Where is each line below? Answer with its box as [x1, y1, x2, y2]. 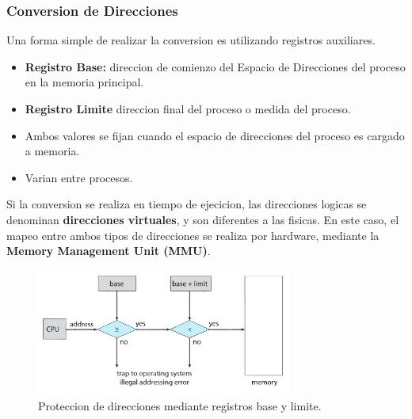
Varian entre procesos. [25, 169, 133, 185]
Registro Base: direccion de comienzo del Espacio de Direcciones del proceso [25, 58, 406, 74]
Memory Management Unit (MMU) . [6, 242, 211, 259]
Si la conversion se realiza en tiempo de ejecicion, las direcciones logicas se [6, 196, 367, 212]
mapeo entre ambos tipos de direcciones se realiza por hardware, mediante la [6, 227, 380, 243]
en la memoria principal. [25, 74, 144, 90]
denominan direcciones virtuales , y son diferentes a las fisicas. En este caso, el [6, 211, 399, 227]
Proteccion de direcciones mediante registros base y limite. [38, 398, 322, 414]
